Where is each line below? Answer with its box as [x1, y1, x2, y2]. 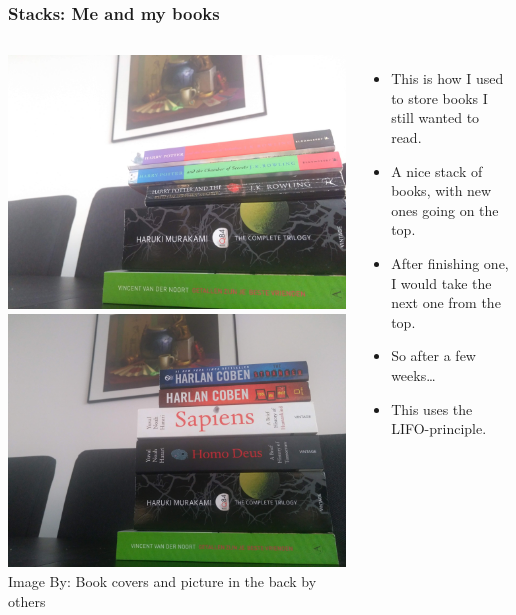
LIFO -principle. [391, 418, 487, 439]
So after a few [391, 345, 476, 366]
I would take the [391, 272, 492, 293]
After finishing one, [391, 252, 509, 273]
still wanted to [391, 107, 480, 128]
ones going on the [391, 199, 499, 220]
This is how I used [391, 68, 504, 89]
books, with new [391, 180, 492, 201]
